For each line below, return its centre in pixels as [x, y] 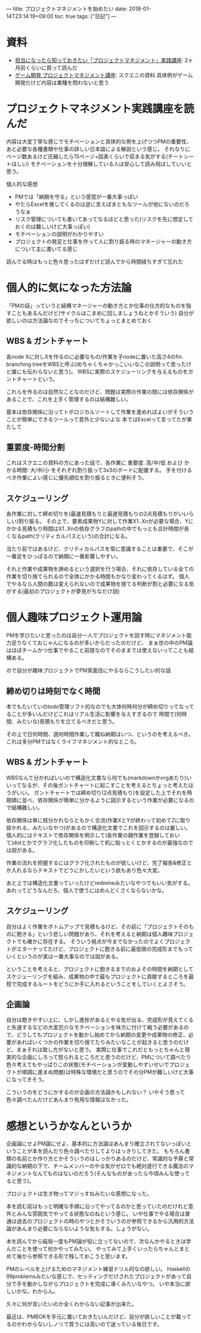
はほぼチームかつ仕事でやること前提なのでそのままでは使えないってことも [98, 650]
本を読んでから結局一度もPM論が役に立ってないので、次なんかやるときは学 [99, 1241]
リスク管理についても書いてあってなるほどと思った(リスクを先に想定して [104, 219]
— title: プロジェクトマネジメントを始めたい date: [67, 9]
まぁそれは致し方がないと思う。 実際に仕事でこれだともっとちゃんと [101, 1050]
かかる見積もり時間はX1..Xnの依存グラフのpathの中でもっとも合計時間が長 [98, 529]
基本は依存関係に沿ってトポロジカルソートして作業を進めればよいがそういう [100, 412]
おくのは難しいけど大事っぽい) [52, 226]
